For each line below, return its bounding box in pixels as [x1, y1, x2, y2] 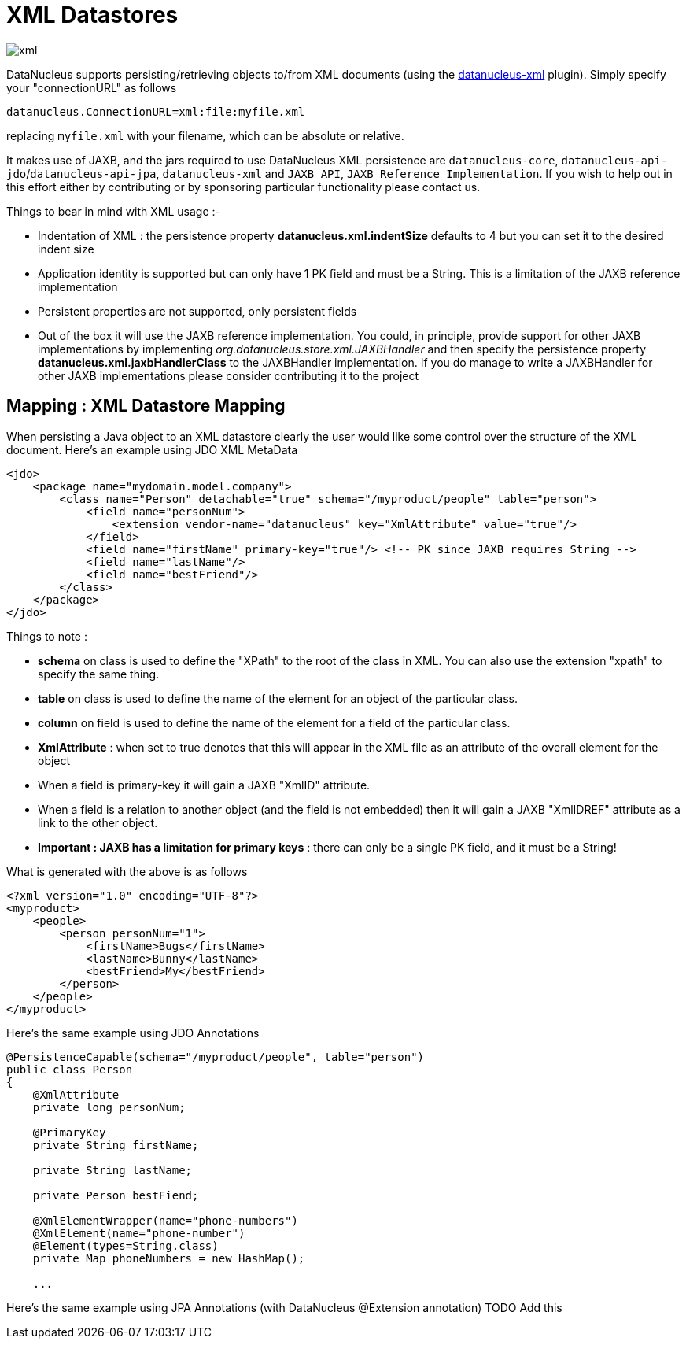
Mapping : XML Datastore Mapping [6, 396, 286, 416]
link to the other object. [38, 815, 158, 830]
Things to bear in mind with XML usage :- [6, 204, 221, 218]
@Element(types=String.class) [32, 1239, 219, 1252]
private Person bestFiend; [32, 1188, 199, 1202]
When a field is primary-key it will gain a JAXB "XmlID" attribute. [38, 778, 371, 792]
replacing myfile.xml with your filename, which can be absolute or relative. [6, 128, 404, 142]
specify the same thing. [38, 667, 160, 681]
